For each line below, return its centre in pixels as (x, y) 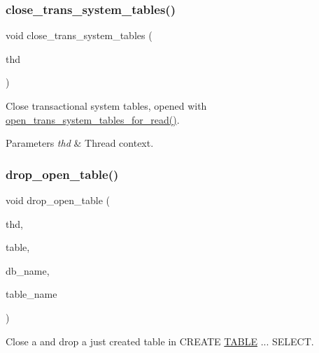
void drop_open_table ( (58, 200)
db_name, (28, 270)
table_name (31, 294)
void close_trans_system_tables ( (79, 35)
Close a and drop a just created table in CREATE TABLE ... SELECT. (160, 341)
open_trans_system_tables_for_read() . (93, 119)
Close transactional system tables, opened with (106, 106)
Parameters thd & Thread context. (80, 143)
